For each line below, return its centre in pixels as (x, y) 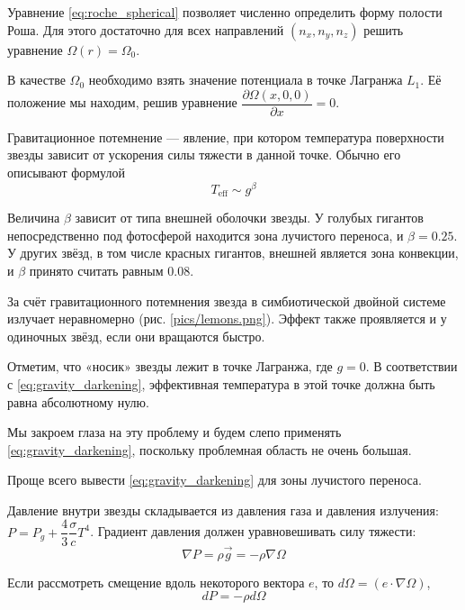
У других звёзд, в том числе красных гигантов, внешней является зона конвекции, (233, 253)
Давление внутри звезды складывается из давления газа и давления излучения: (223, 510)
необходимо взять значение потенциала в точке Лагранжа (246, 80)
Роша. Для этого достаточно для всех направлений (146, 29)
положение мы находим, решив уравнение (122, 102)
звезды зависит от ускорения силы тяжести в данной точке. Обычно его (204, 155)
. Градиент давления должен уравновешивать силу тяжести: (253, 531)
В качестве (36, 80)
